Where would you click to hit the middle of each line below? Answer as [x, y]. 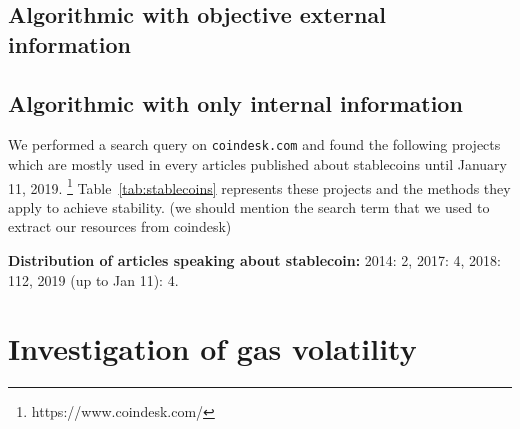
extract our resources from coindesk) [120, 226]
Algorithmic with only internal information [235, 102]
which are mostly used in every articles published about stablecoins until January [257, 164]
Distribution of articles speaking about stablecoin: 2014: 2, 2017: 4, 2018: [254, 260]
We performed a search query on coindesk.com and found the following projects [254, 144]
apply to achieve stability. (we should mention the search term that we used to [249, 206]
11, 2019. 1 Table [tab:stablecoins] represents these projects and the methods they [259, 186]
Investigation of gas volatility [212, 348]
